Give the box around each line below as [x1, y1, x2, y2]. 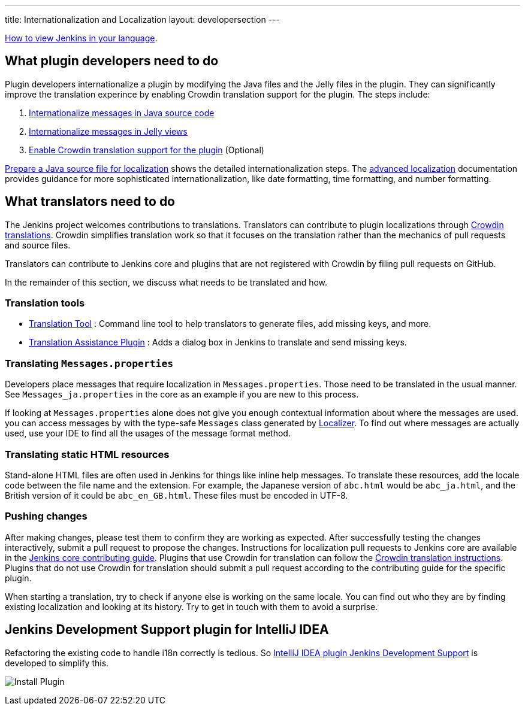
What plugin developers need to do [5, 53, 219, 69]
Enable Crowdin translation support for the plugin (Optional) [29, 144, 264, 155]
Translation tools [5, 297, 85, 310]
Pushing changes [5, 510, 87, 523]
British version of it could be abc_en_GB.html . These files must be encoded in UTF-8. [5, 490, 348, 500]
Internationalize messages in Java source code [29, 107, 215, 118]
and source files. [5, 239, 71, 250]
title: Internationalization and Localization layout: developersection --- [5, 14, 280, 25]
